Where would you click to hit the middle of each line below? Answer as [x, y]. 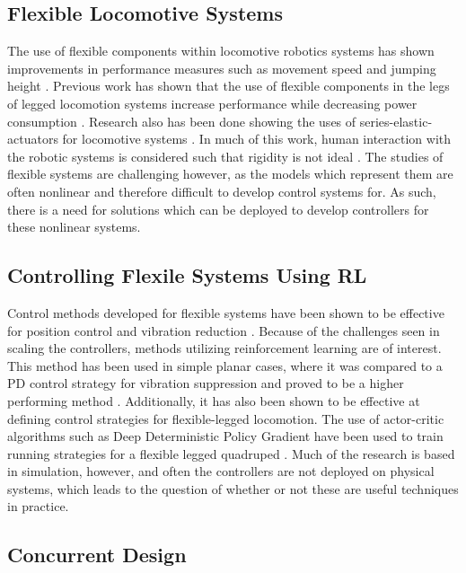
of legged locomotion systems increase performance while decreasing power [212, 103]
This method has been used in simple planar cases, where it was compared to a [225, 365]
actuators [33, 139]
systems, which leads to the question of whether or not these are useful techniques [233, 488]
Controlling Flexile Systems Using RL [187, 275]
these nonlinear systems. [74, 227]
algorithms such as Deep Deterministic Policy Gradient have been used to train [225, 436]
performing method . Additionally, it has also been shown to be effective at [214, 400]
